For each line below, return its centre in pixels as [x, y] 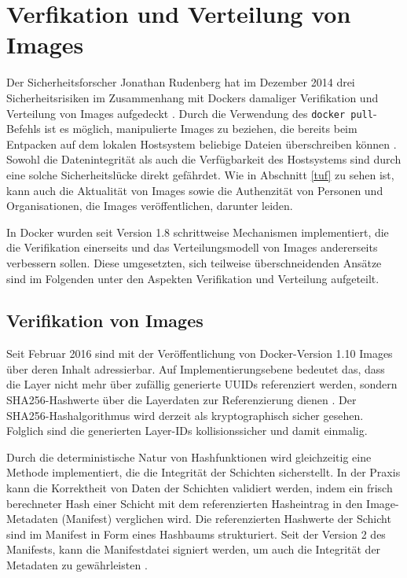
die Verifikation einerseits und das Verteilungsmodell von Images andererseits [192, 247]
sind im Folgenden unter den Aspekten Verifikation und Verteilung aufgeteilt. [193, 278]
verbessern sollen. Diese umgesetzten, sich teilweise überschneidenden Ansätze [194, 262]
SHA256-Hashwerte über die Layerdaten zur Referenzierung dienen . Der [181, 400]
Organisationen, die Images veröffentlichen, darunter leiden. [150, 206]
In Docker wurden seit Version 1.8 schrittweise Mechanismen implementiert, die [198, 232]
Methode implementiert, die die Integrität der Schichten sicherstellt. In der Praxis [203, 472]
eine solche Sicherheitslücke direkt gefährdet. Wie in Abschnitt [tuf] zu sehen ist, [200, 174]
